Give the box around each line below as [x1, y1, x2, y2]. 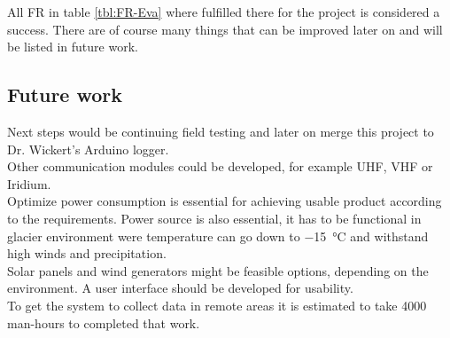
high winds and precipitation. [7, 244, 167, 263]
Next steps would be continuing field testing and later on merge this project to [7, 122, 434, 140]
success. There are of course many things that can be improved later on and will [7, 20, 443, 38]
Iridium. [7, 174, 51, 193]
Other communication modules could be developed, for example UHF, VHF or [7, 157, 433, 176]
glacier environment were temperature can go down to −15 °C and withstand [7, 226, 429, 245]
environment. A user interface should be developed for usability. [7, 279, 353, 297]
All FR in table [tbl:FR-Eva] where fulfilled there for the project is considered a [7, 3, 440, 20]
